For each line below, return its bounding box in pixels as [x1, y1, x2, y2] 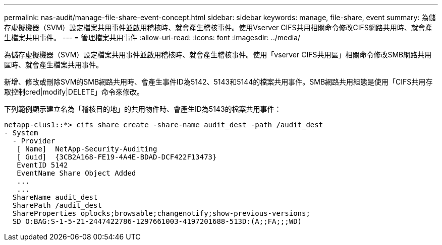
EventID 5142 [17, 161, 68, 169]
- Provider [12, 137, 56, 145]
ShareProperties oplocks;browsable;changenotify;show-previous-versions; [12, 209, 310, 217]
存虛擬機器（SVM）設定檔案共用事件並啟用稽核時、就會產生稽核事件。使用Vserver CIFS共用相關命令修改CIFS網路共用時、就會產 [4, 23, 432, 32]
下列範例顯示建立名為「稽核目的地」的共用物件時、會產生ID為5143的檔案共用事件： [4, 105, 282, 113]
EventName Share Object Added [17, 169, 136, 177]
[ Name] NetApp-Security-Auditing [17, 145, 157, 153]
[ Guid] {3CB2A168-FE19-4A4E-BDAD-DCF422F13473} [17, 153, 217, 161]
